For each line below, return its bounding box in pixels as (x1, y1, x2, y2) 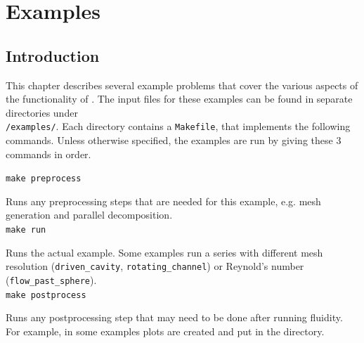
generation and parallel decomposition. (6, 207, 173, 222)
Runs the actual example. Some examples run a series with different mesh (6, 245, 323, 259)
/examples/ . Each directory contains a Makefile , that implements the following (6, 119, 351, 134)
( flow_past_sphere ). (6, 272, 97, 287)
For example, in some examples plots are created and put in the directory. (6, 323, 325, 338)
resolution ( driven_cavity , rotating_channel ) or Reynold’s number (6, 259, 304, 273)
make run (6, 225, 46, 235)
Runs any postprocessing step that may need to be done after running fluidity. (6, 310, 343, 325)
